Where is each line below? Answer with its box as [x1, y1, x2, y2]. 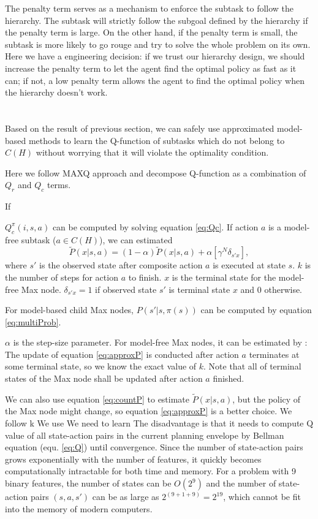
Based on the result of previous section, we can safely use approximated [5, 121, 274, 134]
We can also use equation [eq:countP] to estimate [5, 392, 190, 405]
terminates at [249, 347, 300, 360]
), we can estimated [99, 233, 173, 246]
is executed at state [213, 259, 286, 271]
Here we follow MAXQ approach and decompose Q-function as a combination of [5, 166, 306, 179]
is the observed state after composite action [39, 259, 203, 271]
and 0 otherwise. [240, 282, 303, 295]
